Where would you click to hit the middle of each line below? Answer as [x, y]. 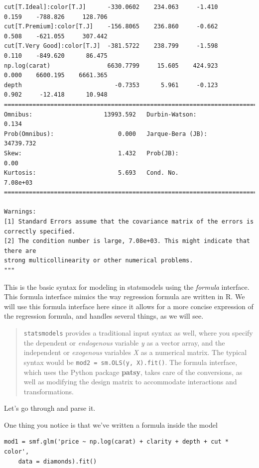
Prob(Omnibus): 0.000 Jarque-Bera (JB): [106, 134]
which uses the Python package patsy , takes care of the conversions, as [133, 372]
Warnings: [20, 212]
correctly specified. [40, 231]
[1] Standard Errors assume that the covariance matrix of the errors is [129, 222]
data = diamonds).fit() [58, 461]
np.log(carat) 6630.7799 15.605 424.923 [111, 65]
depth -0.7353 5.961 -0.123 [111, 85]
